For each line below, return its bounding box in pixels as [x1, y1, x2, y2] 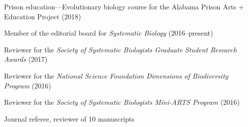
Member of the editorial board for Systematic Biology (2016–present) [4, 28, 213, 38]
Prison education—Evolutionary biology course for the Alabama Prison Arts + [4, 1, 244, 11]
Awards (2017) [4, 54, 48, 64]
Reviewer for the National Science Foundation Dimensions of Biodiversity [4, 70, 229, 81]
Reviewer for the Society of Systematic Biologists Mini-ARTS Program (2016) [4, 97, 240, 107]
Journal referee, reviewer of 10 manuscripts [4, 113, 135, 124]
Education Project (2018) [4, 11, 81, 21]
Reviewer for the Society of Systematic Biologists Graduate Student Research [4, 44, 237, 54]
